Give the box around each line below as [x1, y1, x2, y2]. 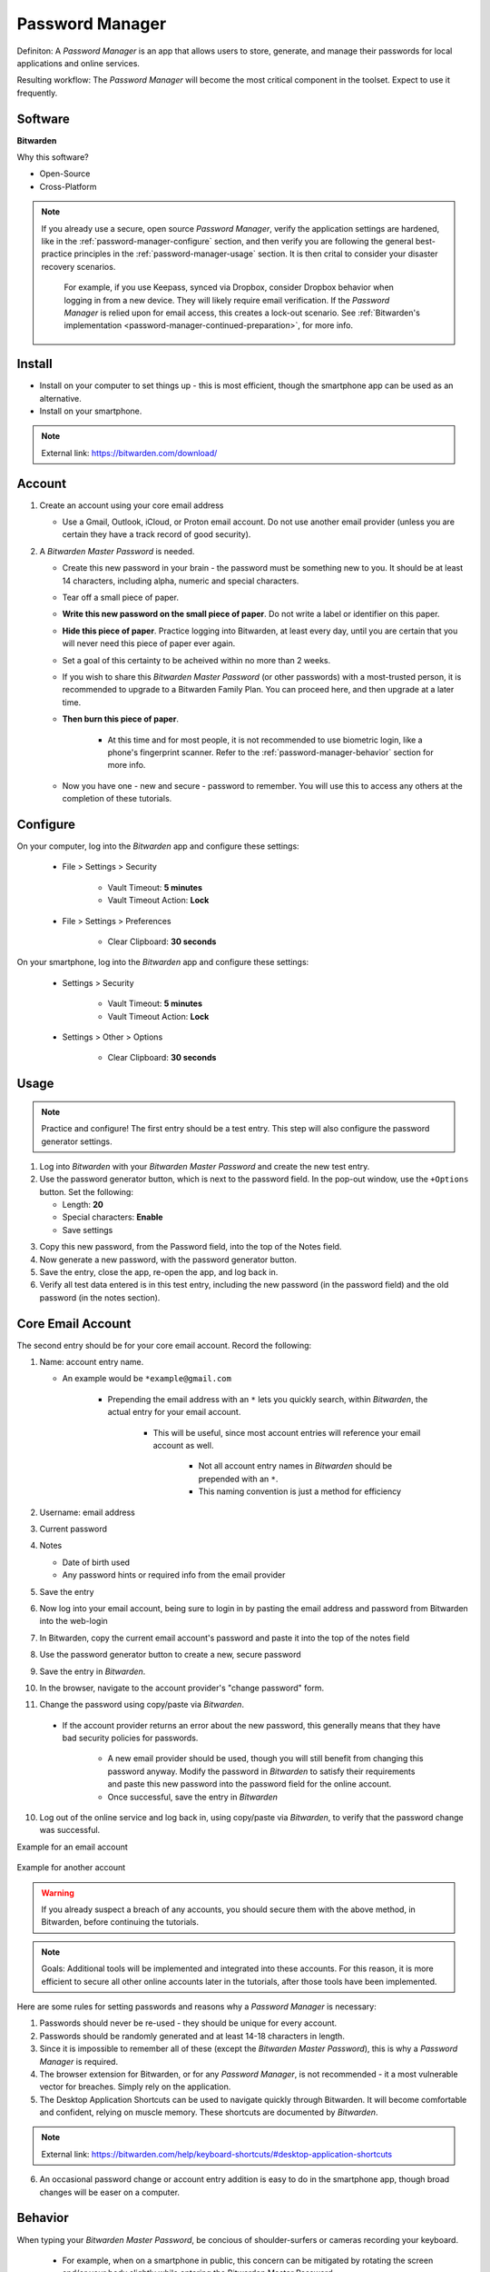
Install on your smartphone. [39, 405, 142, 416]
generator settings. [41, 1136, 113, 1147]
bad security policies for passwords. [62, 1732, 199, 1744]
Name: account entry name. [39, 1357, 144, 1368]
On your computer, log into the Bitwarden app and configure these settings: [16, 841, 299, 852]
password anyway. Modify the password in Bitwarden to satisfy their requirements [107, 1766, 416, 1777]
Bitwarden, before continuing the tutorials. [41, 1917, 200, 1928]
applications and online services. [16, 57, 141, 68]
